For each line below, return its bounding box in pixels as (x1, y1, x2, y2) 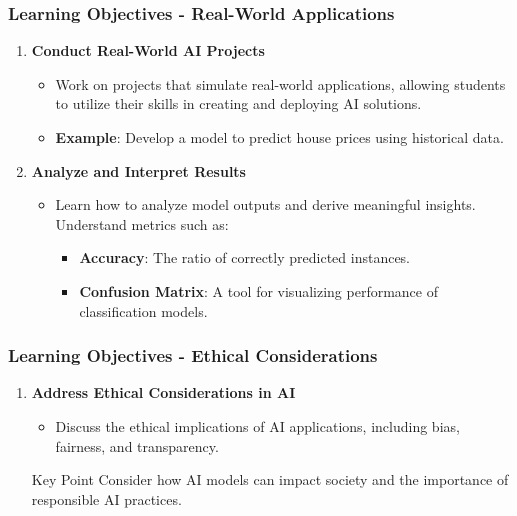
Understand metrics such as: (55, 213, 229, 234)
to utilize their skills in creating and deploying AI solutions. (55, 93, 422, 114)
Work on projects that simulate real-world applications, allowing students (55, 73, 506, 94)
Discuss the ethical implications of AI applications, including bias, (55, 415, 460, 436)
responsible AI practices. (31, 488, 182, 509)
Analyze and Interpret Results (31, 160, 246, 181)
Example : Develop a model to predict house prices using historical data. (55, 127, 504, 147)
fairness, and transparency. (55, 435, 219, 456)
